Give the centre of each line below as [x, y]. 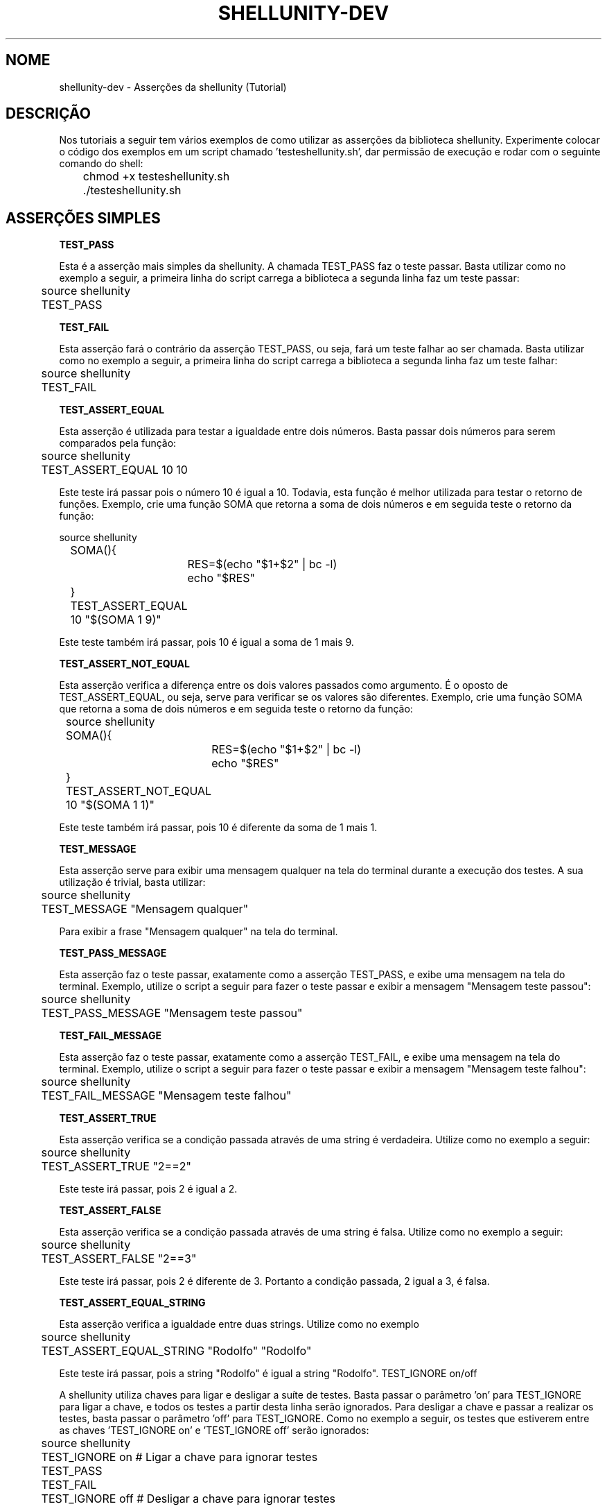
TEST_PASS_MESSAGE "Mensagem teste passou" [172, 1013]
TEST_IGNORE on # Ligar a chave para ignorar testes [179, 1457]
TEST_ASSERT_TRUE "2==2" [116, 1167]
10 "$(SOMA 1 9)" [116, 620]
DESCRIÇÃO [48, 114]
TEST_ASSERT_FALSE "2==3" [119, 1259]
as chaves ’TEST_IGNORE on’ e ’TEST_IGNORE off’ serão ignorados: [214, 1431]
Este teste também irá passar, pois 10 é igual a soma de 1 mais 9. [206, 642]
